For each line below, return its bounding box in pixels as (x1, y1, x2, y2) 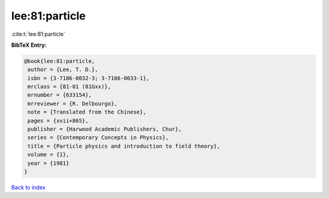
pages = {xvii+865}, (27, 117, 89, 124)
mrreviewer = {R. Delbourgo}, (27, 100, 118, 107)
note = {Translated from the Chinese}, (27, 109, 146, 115)
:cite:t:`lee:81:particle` (11, 30, 66, 38)
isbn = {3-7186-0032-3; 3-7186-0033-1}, (27, 75, 150, 81)
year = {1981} (27, 160, 69, 166)
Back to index (11, 183, 46, 191)
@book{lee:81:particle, (24, 58, 96, 64)
